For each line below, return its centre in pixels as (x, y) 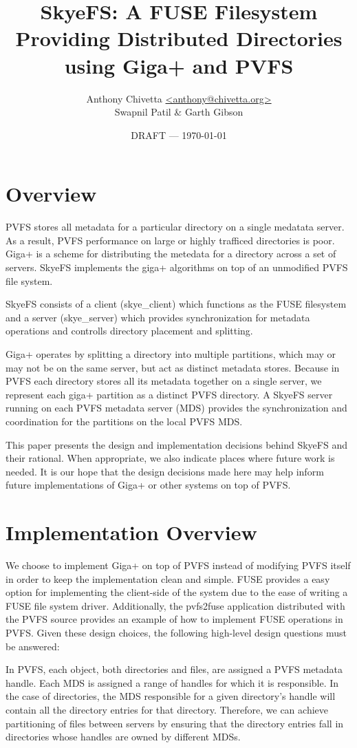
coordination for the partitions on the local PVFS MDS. (124, 421)
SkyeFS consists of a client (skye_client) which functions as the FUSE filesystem (176, 304)
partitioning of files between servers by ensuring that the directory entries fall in (175, 723)
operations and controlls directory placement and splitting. (129, 331)
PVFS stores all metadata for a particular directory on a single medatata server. (175, 227)
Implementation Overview (131, 532)
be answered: (33, 646)
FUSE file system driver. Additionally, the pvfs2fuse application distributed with (175, 605)
